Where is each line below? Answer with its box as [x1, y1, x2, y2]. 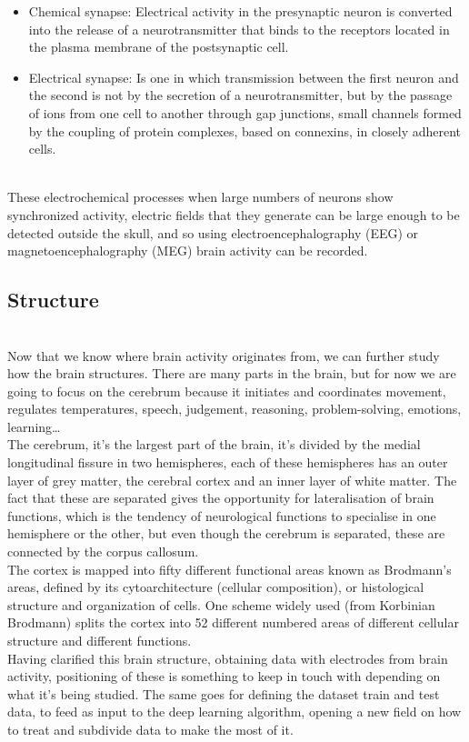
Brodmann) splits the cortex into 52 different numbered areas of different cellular [7, 613, 459, 632]
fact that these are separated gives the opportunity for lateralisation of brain [7, 488, 434, 507]
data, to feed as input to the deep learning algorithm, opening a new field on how [7, 702, 462, 721]
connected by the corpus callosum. [7, 542, 199, 561]
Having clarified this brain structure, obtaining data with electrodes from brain [7, 648, 448, 667]
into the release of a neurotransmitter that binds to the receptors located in [28, 19, 450, 38]
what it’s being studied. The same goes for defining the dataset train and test [7, 684, 440, 703]
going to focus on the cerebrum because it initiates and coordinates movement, [7, 381, 446, 400]
